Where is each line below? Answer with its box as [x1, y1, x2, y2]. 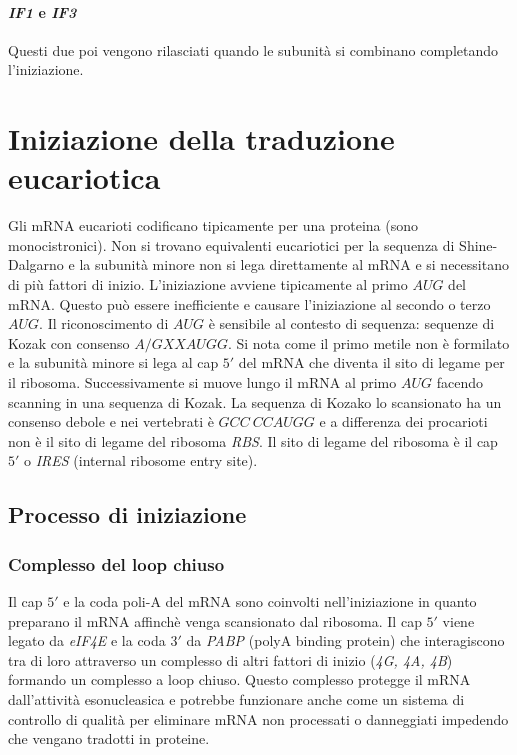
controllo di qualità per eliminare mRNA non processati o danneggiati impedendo [8, 708, 509, 729]
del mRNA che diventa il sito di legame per [238, 352, 505, 373]
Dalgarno [8, 254, 64, 275]
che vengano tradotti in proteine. [8, 728, 210, 749]
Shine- [459, 234, 498, 255]
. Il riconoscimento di [39, 313, 169, 334]
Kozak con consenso [8, 332, 130, 353]
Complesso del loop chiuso [8, 551, 225, 576]
